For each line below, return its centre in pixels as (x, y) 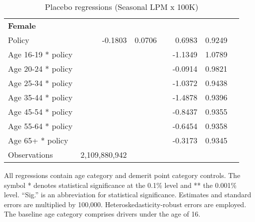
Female (22, 25)
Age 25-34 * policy (40, 83)
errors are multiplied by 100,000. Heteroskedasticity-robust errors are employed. (125, 204)
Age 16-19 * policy (40, 54)
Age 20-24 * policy (40, 68)
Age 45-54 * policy (40, 111)
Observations (31, 155)
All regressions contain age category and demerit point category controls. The (122, 175)
